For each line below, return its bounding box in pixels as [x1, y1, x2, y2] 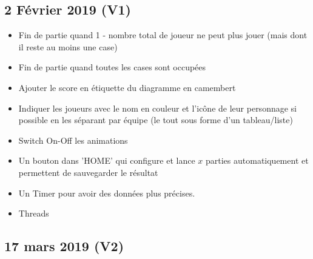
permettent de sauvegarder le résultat [18, 166, 158, 178]
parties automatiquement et [205, 154, 309, 167]
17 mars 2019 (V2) [4, 237, 124, 255]
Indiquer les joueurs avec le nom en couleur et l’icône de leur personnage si [18, 101, 297, 114]
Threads [18, 207, 49, 220]
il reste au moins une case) [18, 40, 118, 53]
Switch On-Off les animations [18, 133, 128, 146]
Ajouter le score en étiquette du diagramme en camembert [18, 81, 236, 93]
